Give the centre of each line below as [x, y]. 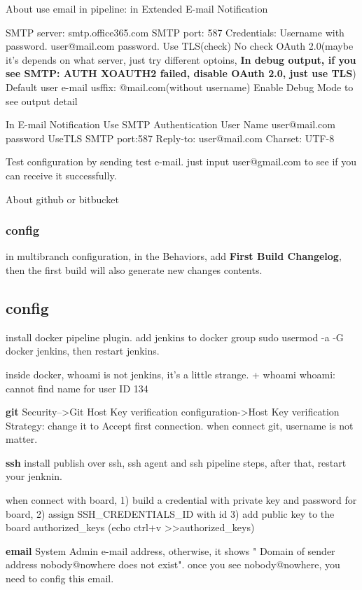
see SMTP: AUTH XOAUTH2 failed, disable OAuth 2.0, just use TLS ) [181, 73]
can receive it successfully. [61, 175]
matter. [22, 439]
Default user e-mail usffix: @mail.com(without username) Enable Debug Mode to [180, 87]
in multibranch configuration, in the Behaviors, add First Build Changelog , [174, 256]
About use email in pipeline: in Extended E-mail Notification [137, 8]
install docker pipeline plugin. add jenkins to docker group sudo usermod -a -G [175, 337]
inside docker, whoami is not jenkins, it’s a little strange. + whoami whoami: [171, 374]
